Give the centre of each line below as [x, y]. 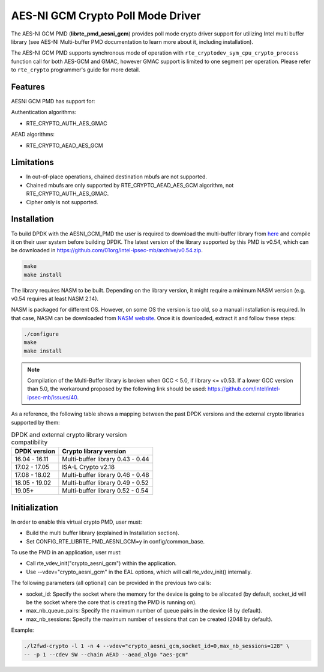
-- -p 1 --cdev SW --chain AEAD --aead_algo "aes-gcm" [106, 654]
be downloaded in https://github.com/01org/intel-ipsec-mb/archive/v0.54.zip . [107, 250]
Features [28, 87]
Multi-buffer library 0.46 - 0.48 [106, 475]
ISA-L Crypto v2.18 [88, 467]
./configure [41, 334]
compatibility [29, 443]
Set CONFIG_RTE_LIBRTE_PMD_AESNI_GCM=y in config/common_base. [115, 541]
